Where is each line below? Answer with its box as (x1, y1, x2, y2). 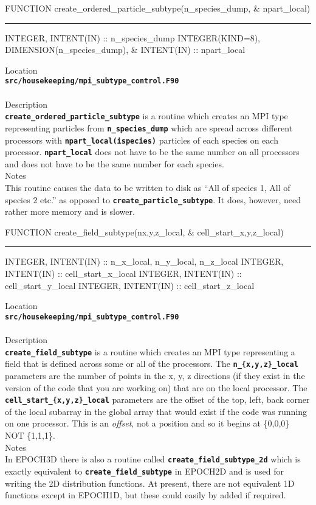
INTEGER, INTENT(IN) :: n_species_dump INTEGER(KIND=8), (5, 31, 260, 44)
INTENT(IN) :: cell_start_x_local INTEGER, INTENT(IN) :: (5, 267, 242, 280)
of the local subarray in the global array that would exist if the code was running (5, 405, 307, 417)
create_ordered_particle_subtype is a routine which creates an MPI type (5, 110, 288, 122)
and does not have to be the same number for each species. (5, 157, 224, 170)
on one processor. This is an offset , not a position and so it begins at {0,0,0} (5, 417, 290, 430)
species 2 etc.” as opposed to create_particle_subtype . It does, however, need (5, 193, 301, 206)
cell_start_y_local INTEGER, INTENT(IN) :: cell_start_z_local (5, 279, 255, 291)
